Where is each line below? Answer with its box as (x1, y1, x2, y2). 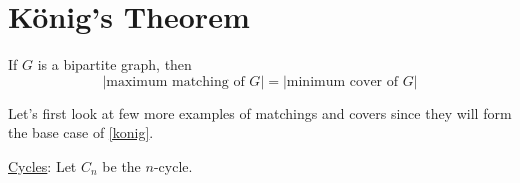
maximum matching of (106, 74, 245, 89)
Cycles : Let (8, 155, 77, 176)
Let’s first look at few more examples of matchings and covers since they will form (8, 102, 512, 123)
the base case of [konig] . (8, 122, 154, 143)
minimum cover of (286, 74, 399, 89)
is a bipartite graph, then (37, 54, 192, 75)
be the (102, 155, 141, 176)
